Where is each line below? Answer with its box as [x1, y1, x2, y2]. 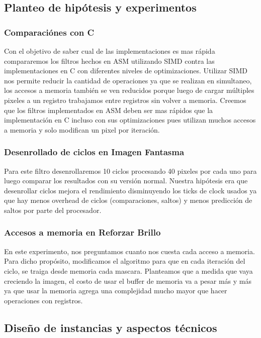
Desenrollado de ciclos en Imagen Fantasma [4, 146, 185, 158]
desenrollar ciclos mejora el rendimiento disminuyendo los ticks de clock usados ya [4, 185, 257, 195]
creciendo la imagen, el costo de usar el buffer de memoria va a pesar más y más [4, 275, 252, 286]
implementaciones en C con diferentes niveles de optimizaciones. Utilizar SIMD [4, 65, 247, 76]
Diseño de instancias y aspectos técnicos [4, 319, 217, 335]
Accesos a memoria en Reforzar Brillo [4, 226, 161, 239]
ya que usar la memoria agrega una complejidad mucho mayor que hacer [4, 285, 227, 296]
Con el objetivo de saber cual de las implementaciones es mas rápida [4, 46, 215, 56]
